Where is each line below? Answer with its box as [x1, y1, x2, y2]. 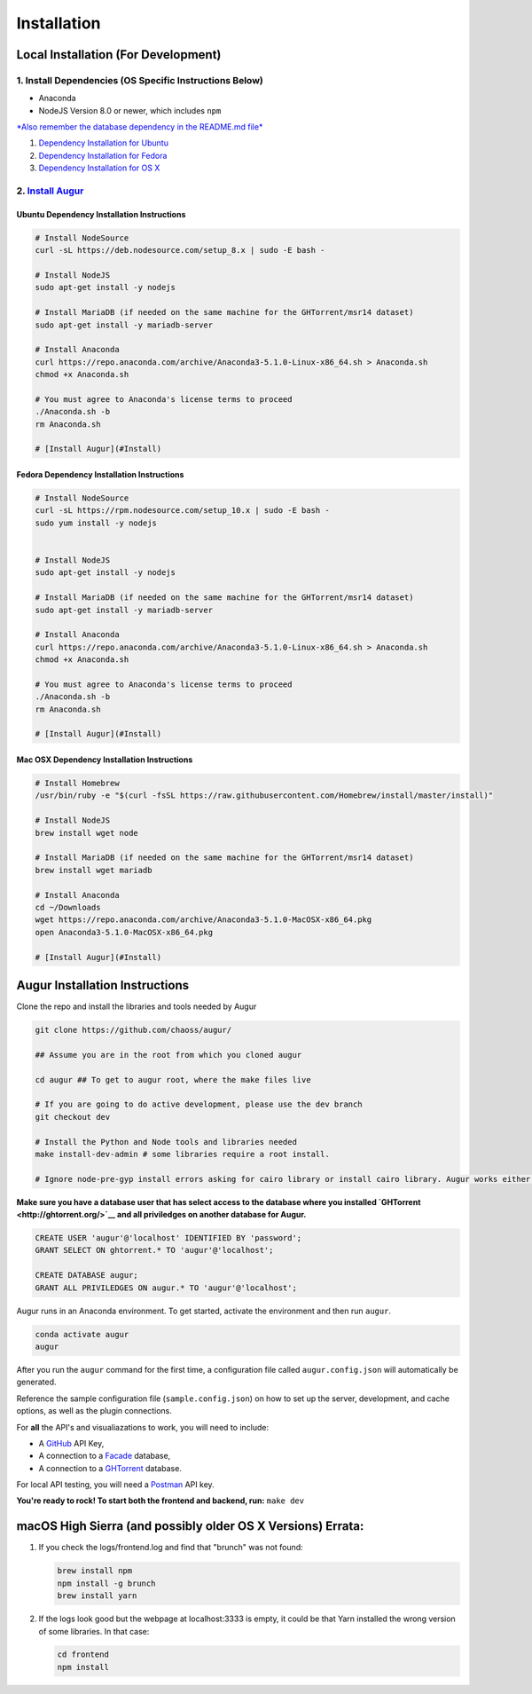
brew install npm [57, 1566, 133, 1576]
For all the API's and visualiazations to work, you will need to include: [16, 1422, 270, 1432]
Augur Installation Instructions [16, 977, 190, 993]
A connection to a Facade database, [38, 1451, 171, 1462]
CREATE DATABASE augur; [35, 1270, 139, 1280]
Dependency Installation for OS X [38, 162, 160, 173]
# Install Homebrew [35, 778, 120, 789]
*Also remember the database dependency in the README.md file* [16, 122, 263, 132]
